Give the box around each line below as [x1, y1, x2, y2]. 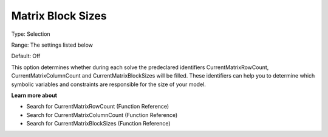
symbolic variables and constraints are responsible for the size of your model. [11, 81, 207, 88]
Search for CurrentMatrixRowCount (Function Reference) [26, 103, 169, 110]
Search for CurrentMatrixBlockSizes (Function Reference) [26, 120, 171, 127]
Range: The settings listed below [11, 41, 94, 48]
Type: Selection [11, 30, 51, 38]
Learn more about [11, 92, 58, 99]
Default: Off [11, 52, 41, 60]
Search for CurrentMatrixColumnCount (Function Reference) [26, 111, 178, 118]
